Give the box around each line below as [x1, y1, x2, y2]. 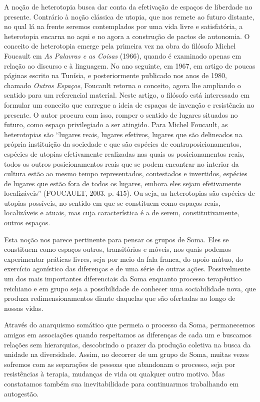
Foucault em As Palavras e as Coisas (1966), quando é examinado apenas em [4, 50, 241, 61]
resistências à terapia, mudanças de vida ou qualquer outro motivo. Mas [4, 368, 225, 379]
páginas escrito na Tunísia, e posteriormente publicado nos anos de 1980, [4, 70, 227, 81]
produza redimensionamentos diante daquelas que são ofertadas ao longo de [4, 293, 235, 303]
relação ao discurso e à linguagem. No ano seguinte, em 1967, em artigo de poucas [4, 60, 255, 71]
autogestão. [4, 388, 39, 398]
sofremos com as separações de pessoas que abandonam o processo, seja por [4, 358, 235, 369]
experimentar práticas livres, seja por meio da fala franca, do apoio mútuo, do [4, 253, 243, 264]
